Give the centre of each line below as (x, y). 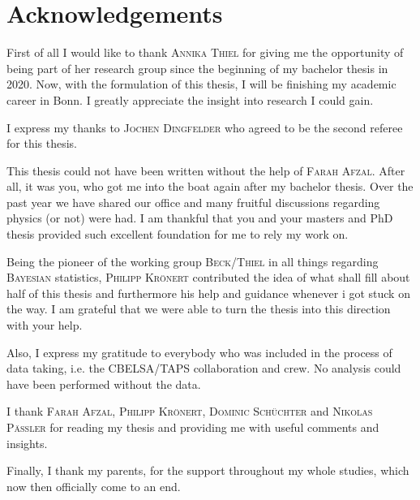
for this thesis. (42, 143)
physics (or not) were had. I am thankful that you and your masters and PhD (200, 218)
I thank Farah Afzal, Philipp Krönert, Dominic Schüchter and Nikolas (190, 411)
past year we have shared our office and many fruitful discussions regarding (193, 202)
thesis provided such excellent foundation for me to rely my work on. (178, 234)
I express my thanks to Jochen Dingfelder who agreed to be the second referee (205, 127)
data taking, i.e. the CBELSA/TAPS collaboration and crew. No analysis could (204, 368)
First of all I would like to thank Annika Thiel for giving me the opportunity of (205, 52)
